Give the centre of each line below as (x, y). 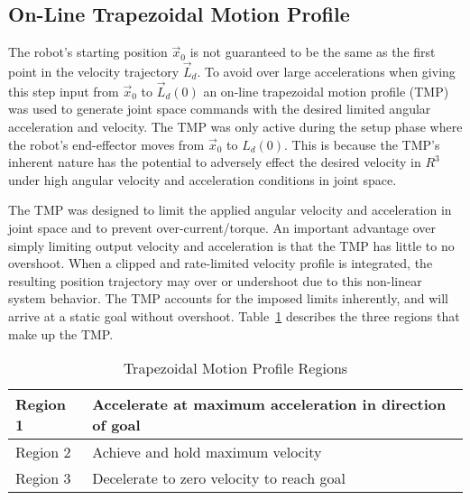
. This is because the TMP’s (362, 144)
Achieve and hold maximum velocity (207, 452)
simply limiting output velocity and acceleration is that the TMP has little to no (231, 245)
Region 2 (43, 452)
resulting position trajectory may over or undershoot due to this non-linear (215, 280)
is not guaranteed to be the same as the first (313, 52)
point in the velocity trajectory (94, 72)
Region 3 (43, 478)
